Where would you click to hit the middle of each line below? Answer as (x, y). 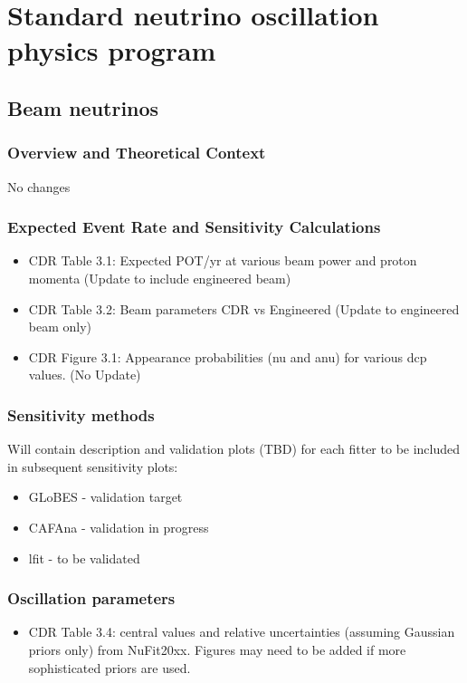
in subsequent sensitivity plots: (93, 466)
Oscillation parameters (91, 598)
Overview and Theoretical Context (137, 153)
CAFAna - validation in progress (119, 527)
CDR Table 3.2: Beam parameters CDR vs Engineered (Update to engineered (244, 308)
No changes (39, 186)
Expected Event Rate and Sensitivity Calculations (194, 227)
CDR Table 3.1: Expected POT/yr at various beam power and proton (223, 260)
